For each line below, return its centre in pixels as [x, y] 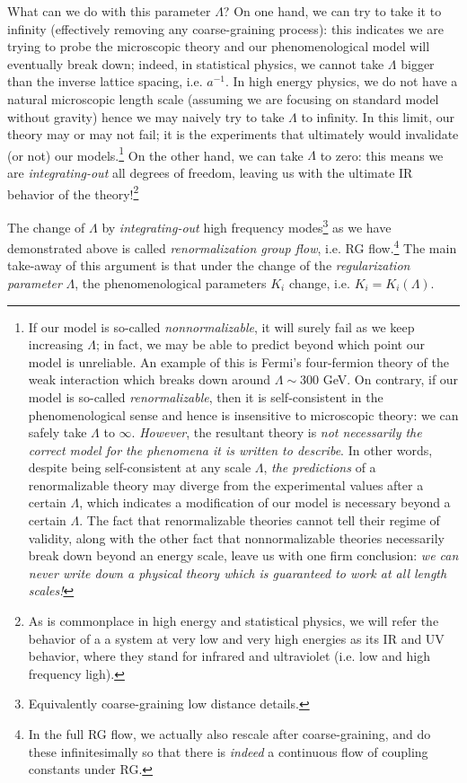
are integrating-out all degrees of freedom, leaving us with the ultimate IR [210, 172]
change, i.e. [319, 282]
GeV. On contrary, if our [391, 379]
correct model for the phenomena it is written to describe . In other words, [230, 449]
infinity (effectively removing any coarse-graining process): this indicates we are [225, 28]
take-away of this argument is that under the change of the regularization [209, 265]
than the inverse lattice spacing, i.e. [105, 81]
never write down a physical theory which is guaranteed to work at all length [238, 572]
